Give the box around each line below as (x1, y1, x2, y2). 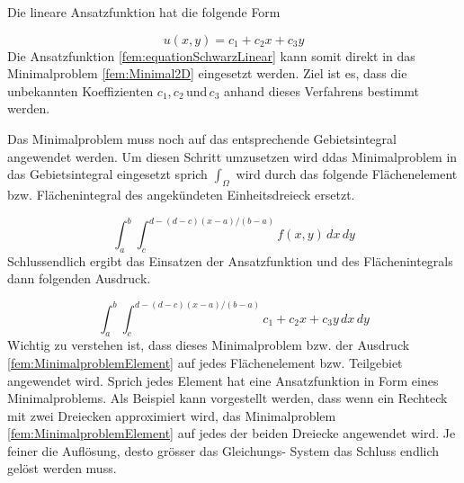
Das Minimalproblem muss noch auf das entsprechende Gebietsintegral (7, 129, 397, 148)
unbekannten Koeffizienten (7, 81, 154, 100)
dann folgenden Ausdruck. (7, 269, 151, 288)
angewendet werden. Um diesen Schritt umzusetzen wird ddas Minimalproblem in (7, 147, 458, 165)
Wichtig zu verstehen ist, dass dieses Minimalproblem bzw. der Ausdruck (7, 335, 410, 354)
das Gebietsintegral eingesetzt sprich (7, 165, 208, 183)
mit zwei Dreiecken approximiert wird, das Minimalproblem (7, 406, 336, 425)
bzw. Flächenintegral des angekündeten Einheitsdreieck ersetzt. (7, 184, 355, 203)
